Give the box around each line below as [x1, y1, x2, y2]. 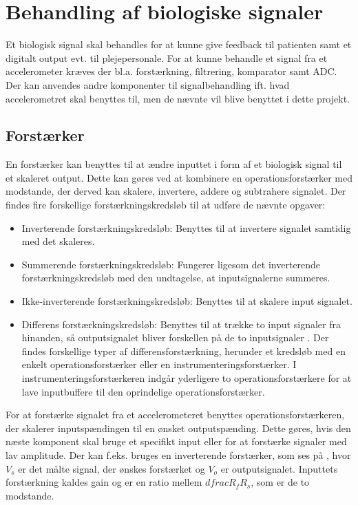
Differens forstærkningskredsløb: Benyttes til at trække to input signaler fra [21, 316, 341, 331]
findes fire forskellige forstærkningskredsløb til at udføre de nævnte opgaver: [6, 197, 326, 212]
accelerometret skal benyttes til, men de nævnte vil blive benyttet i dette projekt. [6, 91, 350, 105]
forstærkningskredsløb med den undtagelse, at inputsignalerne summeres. [21, 270, 330, 285]
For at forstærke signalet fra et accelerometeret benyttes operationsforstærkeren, [6, 407, 345, 422]
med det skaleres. [21, 234, 95, 248]
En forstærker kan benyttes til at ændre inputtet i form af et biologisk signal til [6, 157, 342, 171]
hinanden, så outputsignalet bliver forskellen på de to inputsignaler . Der [21, 330, 329, 345]
